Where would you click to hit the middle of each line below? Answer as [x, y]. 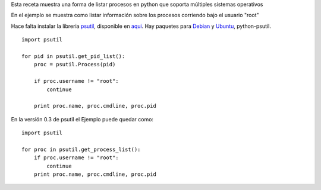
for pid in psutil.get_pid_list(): [73, 56]
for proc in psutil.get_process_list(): [81, 149]
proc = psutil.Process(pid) [75, 65]
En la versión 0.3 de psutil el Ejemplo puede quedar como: [82, 119]
